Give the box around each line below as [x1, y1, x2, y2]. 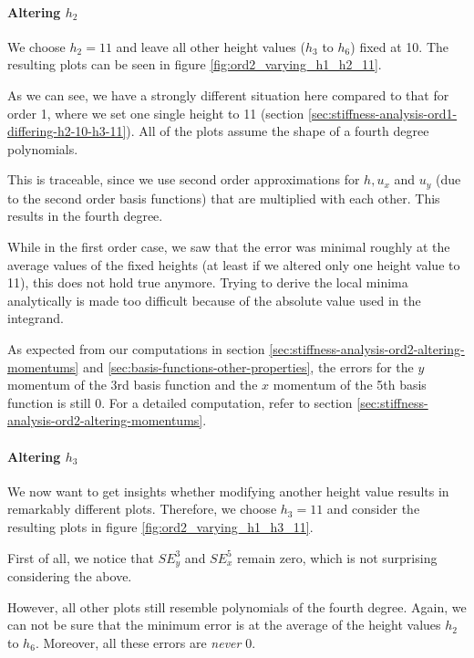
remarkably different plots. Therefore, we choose [7, 499, 277, 518]
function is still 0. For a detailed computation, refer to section [7, 392, 353, 412]
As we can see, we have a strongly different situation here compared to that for [7, 85, 449, 104]
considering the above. [7, 566, 132, 585]
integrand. [7, 308, 64, 328]
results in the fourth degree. [7, 206, 163, 225]
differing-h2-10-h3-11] [7, 121, 127, 141]
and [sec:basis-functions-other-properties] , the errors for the [82, 357, 414, 376]
